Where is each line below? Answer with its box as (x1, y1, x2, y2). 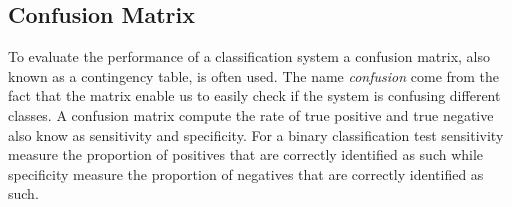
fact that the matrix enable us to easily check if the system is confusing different (8, 85, 501, 106)
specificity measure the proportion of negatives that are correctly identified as (8, 163, 484, 184)
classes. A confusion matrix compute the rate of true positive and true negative (8, 104, 494, 125)
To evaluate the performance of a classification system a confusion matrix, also (8, 46, 490, 67)
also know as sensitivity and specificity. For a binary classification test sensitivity (8, 124, 504, 145)
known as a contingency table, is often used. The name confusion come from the (8, 65, 500, 86)
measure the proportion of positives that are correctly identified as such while (8, 144, 484, 165)
